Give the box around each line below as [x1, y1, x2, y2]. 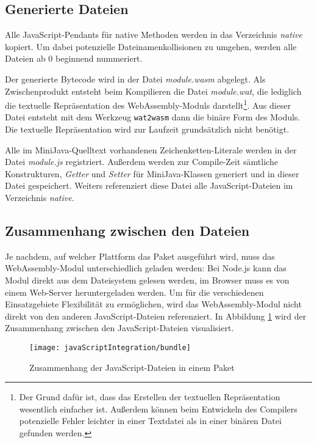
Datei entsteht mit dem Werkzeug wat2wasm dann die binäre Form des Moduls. [5, 111, 301, 123]
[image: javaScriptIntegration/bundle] [29, 343, 191, 352]
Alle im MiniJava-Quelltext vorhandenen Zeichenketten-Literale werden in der [5, 143, 297, 156]
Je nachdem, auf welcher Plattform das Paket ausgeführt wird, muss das [5, 249, 275, 262]
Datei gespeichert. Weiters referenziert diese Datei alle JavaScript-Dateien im [5, 179, 293, 192]
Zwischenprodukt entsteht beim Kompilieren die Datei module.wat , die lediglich [5, 84, 302, 97]
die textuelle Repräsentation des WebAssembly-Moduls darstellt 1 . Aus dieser [5, 97, 291, 111]
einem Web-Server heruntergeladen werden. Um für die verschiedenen [5, 285, 264, 298]
